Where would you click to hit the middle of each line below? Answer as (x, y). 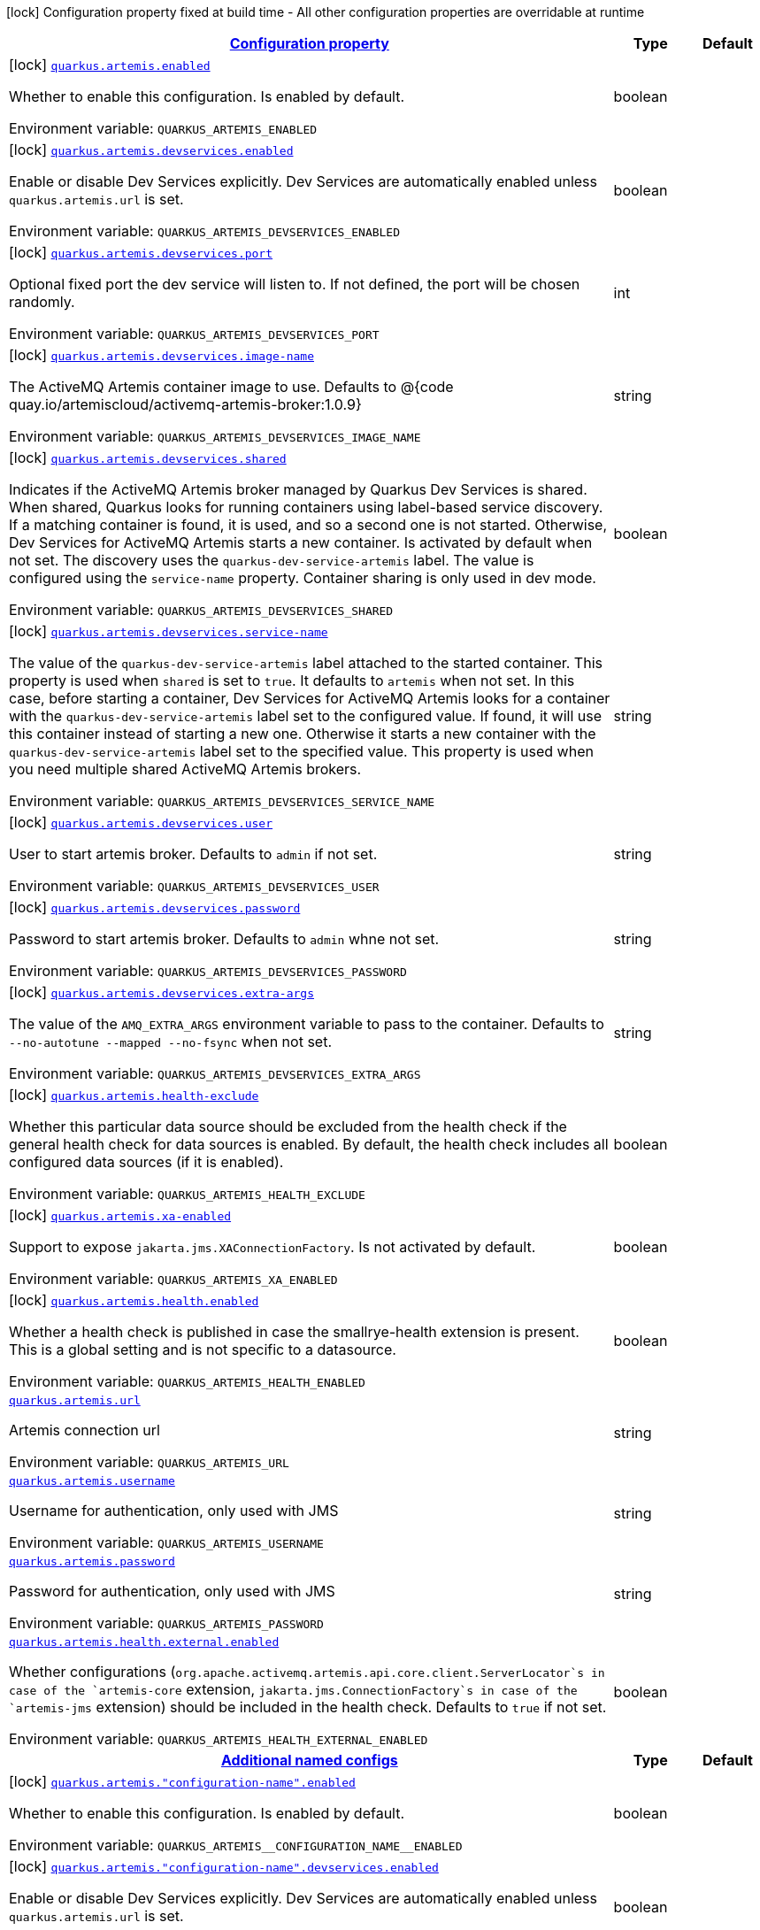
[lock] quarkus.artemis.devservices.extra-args (161, 992)
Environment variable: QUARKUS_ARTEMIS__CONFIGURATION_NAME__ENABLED (236, 1845)
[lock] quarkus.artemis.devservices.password (155, 907)
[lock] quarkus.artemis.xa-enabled (120, 1215)
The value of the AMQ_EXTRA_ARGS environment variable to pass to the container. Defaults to (307, 1024)
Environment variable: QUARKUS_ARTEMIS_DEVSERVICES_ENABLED (205, 231)
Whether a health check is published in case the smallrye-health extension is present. (294, 1332)
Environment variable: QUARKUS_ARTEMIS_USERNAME (166, 1542)
